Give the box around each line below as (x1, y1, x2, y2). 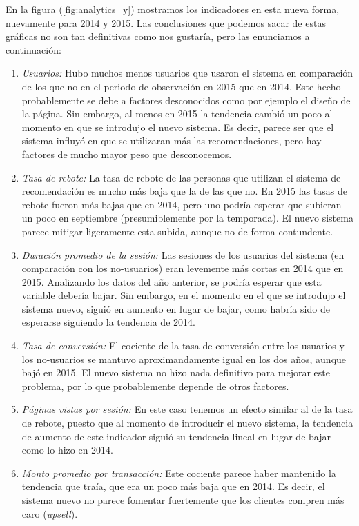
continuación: (6, 42, 61, 57)
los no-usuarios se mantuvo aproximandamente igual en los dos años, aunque (21, 351, 347, 366)
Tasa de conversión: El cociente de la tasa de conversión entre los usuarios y (21, 338, 345, 353)
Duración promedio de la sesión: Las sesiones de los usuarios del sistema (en (21, 247, 345, 262)
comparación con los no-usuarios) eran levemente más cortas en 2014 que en (21, 261, 344, 275)
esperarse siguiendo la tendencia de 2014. (21, 315, 195, 329)
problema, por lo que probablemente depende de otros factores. (21, 378, 289, 393)
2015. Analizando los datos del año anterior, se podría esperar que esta (21, 274, 322, 289)
